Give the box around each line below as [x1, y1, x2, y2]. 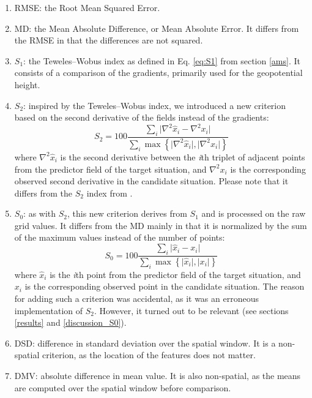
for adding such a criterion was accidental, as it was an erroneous [14, 291, 259, 304]
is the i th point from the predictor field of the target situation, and [50, 268, 301, 280]
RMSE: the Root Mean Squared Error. [14, 1, 160, 13]
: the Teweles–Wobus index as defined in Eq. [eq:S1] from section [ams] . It [23, 54, 300, 67]
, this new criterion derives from [67, 207, 187, 220]
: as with [23, 207, 56, 220]
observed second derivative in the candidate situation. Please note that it [14, 175, 289, 187]
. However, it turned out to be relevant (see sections [94, 304, 289, 317]
